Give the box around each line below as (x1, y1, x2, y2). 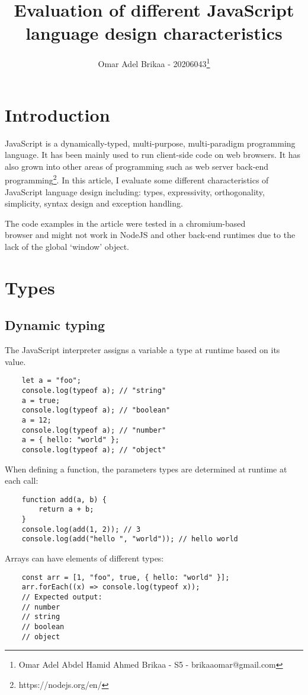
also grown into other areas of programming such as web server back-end (5, 160, 269, 172)
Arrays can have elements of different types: (5, 551, 164, 564)
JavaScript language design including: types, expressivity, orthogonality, (5, 185, 265, 198)
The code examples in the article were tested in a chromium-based (5, 217, 246, 229)
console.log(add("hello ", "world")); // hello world (21, 535, 238, 544)
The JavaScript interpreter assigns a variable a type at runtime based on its (5, 344, 280, 356)
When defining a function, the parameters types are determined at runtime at (5, 462, 287, 475)
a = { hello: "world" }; (21, 436, 120, 445)
